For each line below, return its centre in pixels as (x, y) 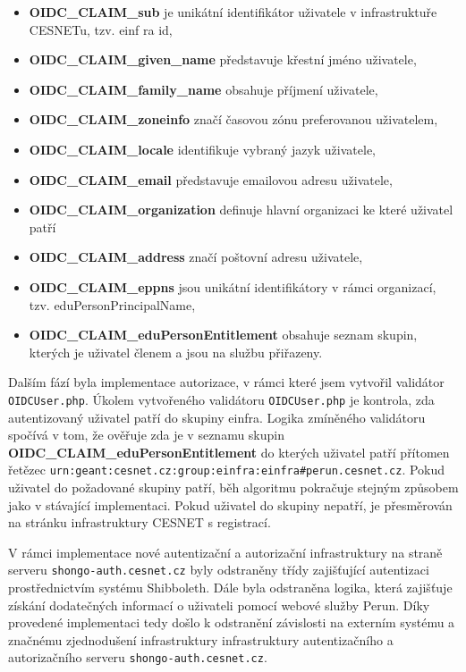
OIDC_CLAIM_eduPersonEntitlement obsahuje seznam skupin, (223, 335)
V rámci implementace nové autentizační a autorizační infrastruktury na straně (225, 552)
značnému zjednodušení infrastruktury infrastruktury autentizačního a (201, 639)
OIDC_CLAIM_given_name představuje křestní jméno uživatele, (223, 59)
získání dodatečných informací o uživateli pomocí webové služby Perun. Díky (219, 605)
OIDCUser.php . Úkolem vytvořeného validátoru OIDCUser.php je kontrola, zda (221, 399)
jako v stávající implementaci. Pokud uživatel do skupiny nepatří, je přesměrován (230, 504)
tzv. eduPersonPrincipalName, (112, 304)
